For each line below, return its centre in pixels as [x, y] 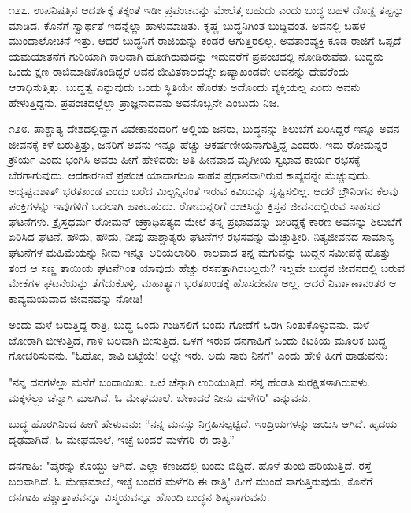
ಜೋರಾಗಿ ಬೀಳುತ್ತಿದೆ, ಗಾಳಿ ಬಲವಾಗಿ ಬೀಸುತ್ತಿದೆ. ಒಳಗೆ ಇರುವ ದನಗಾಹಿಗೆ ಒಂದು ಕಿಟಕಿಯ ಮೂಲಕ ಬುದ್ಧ [198, 340]
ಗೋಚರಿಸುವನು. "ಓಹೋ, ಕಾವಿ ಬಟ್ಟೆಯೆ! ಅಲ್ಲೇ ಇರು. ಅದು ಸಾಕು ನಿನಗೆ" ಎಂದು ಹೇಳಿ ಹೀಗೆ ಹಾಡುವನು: [198, 355]
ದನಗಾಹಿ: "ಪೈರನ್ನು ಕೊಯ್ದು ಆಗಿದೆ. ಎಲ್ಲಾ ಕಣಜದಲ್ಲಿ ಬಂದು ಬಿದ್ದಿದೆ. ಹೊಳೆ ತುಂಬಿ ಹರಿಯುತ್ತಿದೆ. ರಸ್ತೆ [190, 465]
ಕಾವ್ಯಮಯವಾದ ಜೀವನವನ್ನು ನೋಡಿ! [76, 298]
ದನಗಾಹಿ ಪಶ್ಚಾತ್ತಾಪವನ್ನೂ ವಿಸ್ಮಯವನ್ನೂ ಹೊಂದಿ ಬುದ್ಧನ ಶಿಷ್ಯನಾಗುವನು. [139, 496]
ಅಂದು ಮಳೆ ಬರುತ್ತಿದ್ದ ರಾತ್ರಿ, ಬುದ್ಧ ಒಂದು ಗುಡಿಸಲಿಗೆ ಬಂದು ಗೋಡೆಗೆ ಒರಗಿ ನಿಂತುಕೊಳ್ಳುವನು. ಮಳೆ [189, 325]
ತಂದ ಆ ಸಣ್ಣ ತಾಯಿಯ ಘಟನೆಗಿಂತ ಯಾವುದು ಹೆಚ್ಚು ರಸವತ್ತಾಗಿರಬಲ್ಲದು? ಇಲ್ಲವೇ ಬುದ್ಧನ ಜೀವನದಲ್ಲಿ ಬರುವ [207, 267]
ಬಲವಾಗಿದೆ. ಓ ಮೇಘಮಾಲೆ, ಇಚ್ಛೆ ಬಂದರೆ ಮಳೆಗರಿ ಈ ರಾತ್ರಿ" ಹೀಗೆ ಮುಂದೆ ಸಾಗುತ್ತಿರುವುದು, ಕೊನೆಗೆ [191, 481]
